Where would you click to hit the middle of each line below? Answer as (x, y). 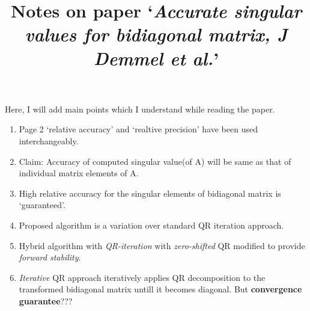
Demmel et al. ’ (156, 58)
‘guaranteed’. (42, 205)
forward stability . (50, 257)
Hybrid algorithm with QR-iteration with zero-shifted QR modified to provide (162, 245)
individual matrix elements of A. (79, 173)
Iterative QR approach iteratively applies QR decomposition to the (142, 277)
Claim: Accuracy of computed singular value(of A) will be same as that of (155, 161)
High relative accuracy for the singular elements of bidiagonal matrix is (150, 193)
